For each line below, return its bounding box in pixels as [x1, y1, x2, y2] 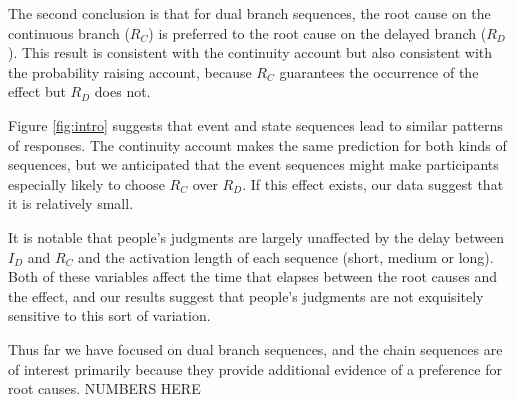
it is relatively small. [8, 193, 134, 214]
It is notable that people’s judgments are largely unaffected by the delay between [8, 226, 505, 247]
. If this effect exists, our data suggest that [242, 173, 504, 194]
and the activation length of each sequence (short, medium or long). [78, 246, 494, 267]
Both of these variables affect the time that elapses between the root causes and [8, 266, 498, 287]
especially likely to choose [8, 173, 165, 194]
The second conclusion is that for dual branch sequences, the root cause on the [8, 3, 491, 23]
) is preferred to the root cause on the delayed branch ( [148, 22, 487, 43]
